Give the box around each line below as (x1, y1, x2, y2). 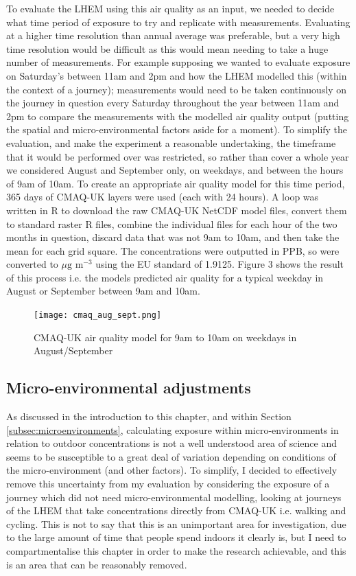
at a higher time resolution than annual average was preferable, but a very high (6, 28, 340, 43)
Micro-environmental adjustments (6, 377, 251, 398)
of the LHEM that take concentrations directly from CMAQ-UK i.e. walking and (6, 503, 346, 518)
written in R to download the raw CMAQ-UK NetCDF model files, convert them (6, 203, 347, 217)
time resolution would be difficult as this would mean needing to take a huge (6, 41, 329, 56)
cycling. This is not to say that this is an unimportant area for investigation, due (6, 516, 346, 531)
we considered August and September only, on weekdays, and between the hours (6, 163, 344, 177)
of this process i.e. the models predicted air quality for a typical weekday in (6, 270, 324, 284)
